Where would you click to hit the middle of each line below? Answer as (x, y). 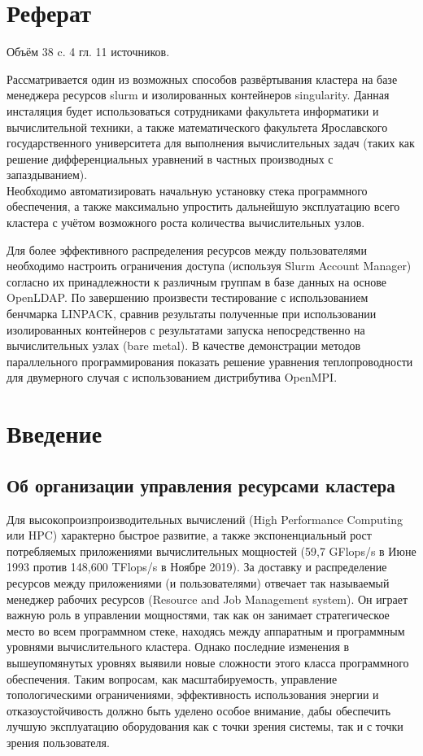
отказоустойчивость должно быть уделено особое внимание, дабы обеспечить (199, 710)
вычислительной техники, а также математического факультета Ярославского (197, 127)
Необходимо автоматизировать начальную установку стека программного (187, 190)
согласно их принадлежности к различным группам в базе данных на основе (196, 281)
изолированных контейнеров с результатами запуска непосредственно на (186, 329)
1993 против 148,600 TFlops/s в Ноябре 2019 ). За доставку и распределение (197, 567)
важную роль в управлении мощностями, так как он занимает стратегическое (198, 615)
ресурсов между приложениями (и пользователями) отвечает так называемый (198, 582)
